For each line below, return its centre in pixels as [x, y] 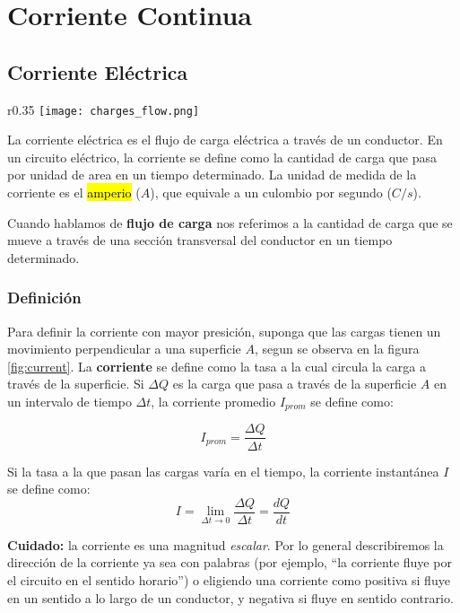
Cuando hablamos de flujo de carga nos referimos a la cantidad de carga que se [230, 222]
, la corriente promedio [213, 401]
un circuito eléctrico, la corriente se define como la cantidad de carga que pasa [222, 157]
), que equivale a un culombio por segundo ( [271, 193]
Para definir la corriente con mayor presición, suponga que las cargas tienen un [224, 331]
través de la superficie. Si [76, 384]
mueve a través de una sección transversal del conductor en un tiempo [200, 240]
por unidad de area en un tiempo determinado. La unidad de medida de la [212, 175]
